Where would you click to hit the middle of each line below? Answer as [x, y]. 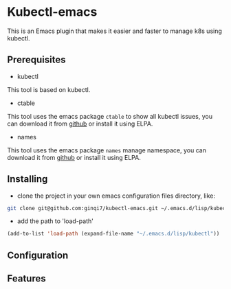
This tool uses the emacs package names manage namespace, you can [107, 150]
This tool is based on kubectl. [49, 89]
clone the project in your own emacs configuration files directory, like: [116, 196]
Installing [27, 179]
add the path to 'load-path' [55, 221]
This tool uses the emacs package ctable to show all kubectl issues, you [110, 116]
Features [26, 279]
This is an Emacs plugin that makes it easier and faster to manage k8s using [114, 31]
